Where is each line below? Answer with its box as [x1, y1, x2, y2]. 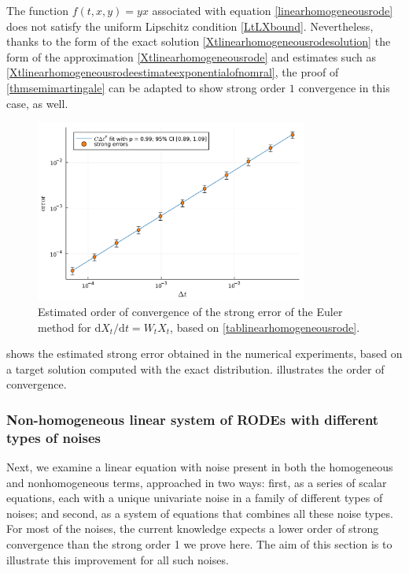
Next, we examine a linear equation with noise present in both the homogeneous [6, 459, 393, 475]
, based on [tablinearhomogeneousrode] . [170, 318, 360, 335]
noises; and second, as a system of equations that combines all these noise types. [6, 504, 393, 521]
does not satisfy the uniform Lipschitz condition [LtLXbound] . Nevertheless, [6, 17, 374, 34]
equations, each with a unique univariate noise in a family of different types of [6, 489, 383, 506]
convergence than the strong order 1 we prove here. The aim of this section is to [6, 536, 392, 553]
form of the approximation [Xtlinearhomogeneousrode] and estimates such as [6, 48, 376, 65]
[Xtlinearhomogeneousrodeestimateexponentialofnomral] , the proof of [6, 64, 339, 80]
